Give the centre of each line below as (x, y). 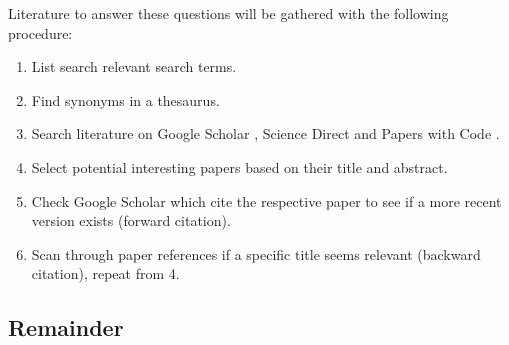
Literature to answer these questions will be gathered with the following (228, 13)
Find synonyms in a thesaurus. (125, 99)
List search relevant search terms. (134, 66)
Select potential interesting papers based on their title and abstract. (239, 166)
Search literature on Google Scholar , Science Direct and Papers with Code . (265, 133)
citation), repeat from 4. (105, 273)
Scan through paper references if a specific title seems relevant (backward (256, 253)
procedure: (40, 32)
